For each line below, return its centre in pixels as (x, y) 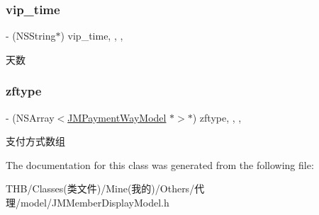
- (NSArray (30, 117)
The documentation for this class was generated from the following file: (160, 164)
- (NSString (31, 36)
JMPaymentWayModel (117, 117)
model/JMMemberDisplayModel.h (95, 202)
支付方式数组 (35, 141)
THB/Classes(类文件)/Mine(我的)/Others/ (100, 188)
